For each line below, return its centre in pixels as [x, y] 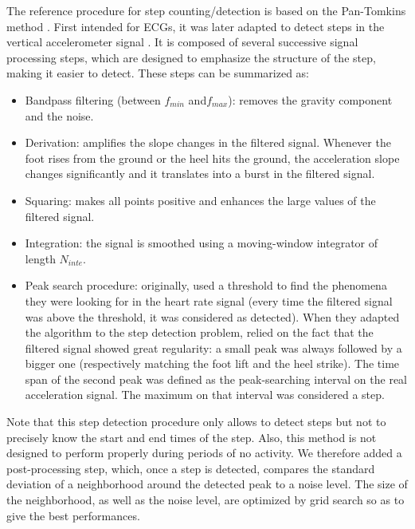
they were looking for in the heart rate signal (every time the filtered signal [209, 300]
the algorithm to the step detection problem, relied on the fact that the [199, 332]
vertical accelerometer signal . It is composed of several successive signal [182, 42]
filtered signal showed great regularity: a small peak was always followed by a [213, 347]
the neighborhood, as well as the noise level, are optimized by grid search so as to [206, 500]
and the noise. [59, 115]
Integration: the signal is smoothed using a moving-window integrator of [202, 243]
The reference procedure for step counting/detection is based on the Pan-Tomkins [206, 10]
